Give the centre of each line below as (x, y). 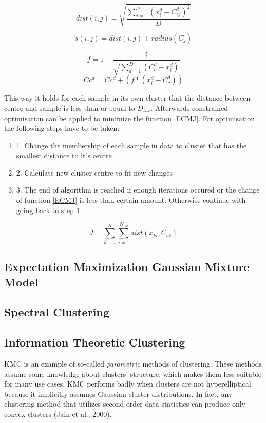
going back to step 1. (49, 210)
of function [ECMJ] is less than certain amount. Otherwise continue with (131, 200)
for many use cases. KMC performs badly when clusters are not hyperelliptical (128, 384)
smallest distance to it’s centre (64, 155)
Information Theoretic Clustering (95, 342)
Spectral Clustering (57, 312)
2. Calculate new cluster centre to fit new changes (94, 172)
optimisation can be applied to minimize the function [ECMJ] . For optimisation (130, 118)
